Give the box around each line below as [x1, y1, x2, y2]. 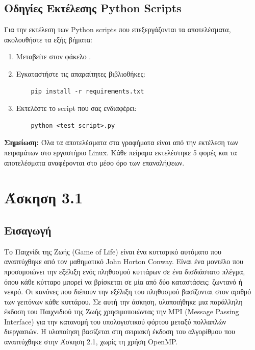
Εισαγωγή [4, 222, 52, 238]
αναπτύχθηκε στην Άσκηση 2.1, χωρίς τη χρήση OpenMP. [4, 336, 178, 347]
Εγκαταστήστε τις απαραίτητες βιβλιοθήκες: [16, 68, 145, 79]
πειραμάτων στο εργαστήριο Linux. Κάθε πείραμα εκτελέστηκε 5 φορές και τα [4, 147, 237, 157]
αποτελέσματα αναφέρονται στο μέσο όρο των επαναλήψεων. [4, 157, 185, 168]
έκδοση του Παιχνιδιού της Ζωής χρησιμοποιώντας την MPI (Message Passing [4, 306, 239, 317]
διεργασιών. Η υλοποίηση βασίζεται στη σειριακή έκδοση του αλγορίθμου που [4, 326, 235, 337]
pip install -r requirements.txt [31, 87, 144, 95]
